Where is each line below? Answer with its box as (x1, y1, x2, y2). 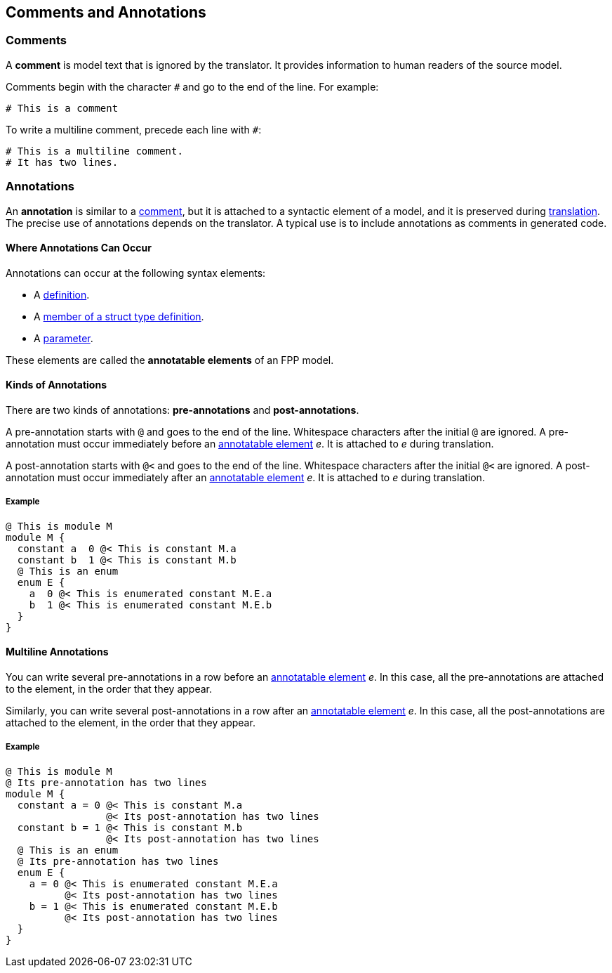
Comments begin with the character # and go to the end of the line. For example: (6, 80, 379, 93)
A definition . (34, 288, 90, 301)
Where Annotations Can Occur (6, 242, 152, 254)
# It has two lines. (6, 156, 119, 168)
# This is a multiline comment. (6, 145, 183, 157)
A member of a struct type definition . (34, 310, 204, 322)
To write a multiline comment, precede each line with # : (6, 123, 262, 136)
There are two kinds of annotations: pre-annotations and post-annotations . (6, 403, 359, 416)
